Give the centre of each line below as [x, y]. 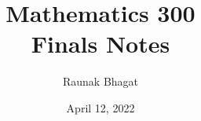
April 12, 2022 [100, 107]
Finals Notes [100, 44]
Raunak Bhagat [100, 81]
